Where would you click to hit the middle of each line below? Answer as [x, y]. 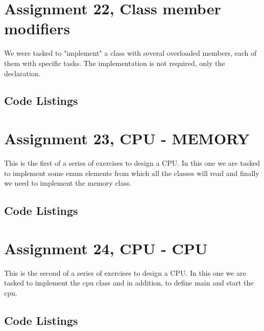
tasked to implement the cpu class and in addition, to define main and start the [129, 283]
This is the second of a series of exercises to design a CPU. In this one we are [125, 272]
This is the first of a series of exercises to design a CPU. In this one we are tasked [132, 163]
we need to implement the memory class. [68, 183]
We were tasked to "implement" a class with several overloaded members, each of [130, 53]
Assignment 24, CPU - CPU [106, 248]
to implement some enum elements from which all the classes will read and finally [132, 173]
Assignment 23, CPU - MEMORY [127, 138]
